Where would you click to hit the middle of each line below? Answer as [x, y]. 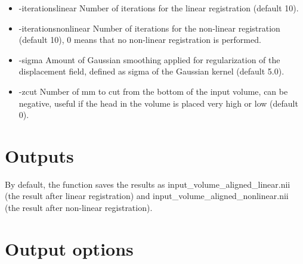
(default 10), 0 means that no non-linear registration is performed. [140, 40]
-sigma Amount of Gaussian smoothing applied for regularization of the [149, 59]
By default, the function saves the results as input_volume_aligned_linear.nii [148, 184]
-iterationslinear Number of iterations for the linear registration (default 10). [159, 8]
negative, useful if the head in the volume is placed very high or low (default [158, 103]
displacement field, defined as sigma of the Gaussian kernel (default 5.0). [151, 71]
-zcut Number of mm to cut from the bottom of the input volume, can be [153, 91]
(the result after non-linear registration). [79, 208]
